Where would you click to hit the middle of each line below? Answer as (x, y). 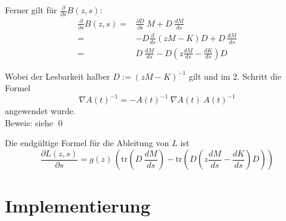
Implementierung (78, 206)
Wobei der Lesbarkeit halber (57, 76)
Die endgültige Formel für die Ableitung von (87, 143)
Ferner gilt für (31, 10)
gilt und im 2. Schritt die (235, 76)
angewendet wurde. (41, 111)
